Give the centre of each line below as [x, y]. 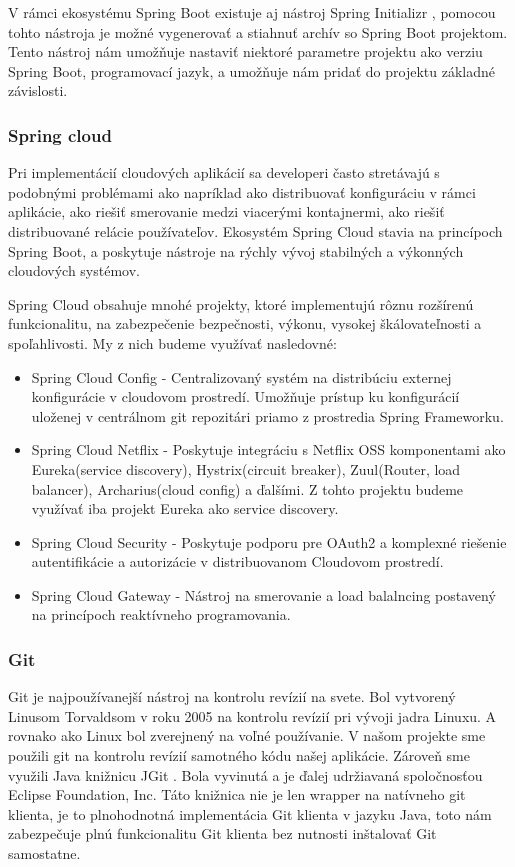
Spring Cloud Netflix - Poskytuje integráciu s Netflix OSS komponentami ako [268, 449]
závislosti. [38, 90]
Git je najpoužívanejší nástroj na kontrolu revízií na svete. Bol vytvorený [232, 696]
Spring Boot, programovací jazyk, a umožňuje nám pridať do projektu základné [251, 70]
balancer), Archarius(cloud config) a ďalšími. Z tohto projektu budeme [247, 488]
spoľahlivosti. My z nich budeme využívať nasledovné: [172, 342]
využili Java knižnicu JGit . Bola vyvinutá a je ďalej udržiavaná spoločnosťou [245, 774]
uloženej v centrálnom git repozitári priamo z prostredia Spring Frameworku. [267, 415]
